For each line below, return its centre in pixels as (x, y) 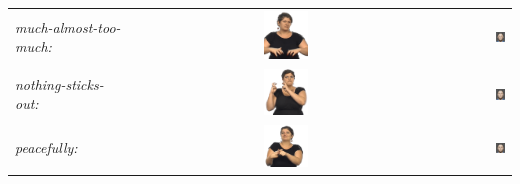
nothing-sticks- (59, 83)
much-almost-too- (68, 26)
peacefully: (46, 147)
